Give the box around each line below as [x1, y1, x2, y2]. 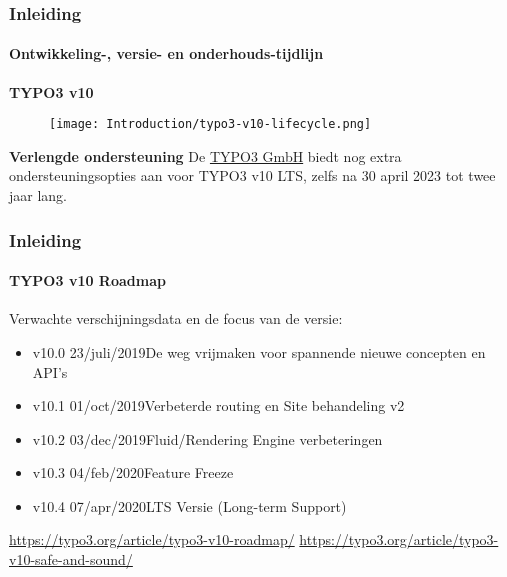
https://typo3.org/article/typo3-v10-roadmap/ [9, 529, 295, 550]
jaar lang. [9, 185, 68, 206]
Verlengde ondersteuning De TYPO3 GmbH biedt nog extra [9, 145, 402, 166]
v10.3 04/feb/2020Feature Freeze [32, 462, 234, 483]
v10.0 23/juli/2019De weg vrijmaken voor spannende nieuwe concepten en [32, 341, 486, 362]
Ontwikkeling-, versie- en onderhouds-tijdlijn [9, 43, 324, 64]
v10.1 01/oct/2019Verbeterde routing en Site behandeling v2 [32, 395, 405, 416]
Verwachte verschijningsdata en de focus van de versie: [9, 308, 343, 329]
